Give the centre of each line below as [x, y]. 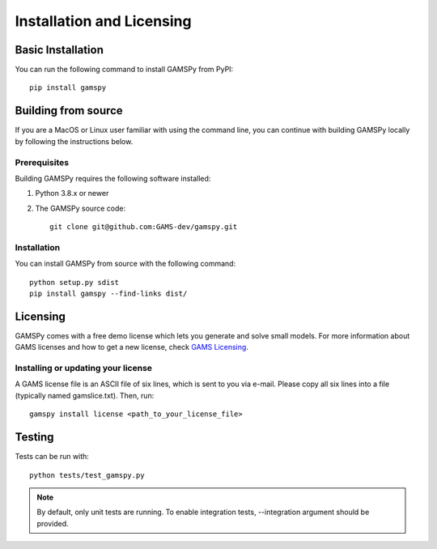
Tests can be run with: [52, 457]
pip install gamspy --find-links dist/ [108, 293]
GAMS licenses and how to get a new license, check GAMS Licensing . [132, 347]
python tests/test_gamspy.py [87, 475]
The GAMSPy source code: [80, 208]
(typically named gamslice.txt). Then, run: [85, 395]
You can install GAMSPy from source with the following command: [125, 264]
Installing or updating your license [84, 368]
